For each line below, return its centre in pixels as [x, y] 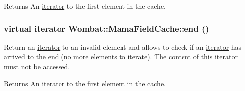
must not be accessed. [37, 66]
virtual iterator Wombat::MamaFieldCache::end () [107, 28]
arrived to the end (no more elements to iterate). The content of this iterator [121, 56]
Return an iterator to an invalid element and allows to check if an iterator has [123, 46]
